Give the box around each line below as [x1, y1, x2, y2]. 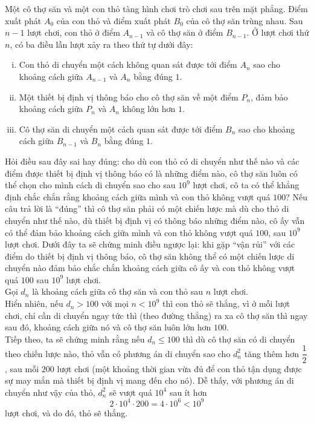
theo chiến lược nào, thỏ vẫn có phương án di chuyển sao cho [5, 347, 231, 359]
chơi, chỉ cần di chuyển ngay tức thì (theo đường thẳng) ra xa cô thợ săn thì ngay [5, 309, 308, 321]
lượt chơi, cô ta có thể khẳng [193, 179, 300, 191]
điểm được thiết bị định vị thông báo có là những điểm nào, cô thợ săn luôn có [5, 166, 298, 179]
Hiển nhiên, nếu [5, 297, 63, 310]
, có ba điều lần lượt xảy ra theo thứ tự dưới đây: [10, 38, 193, 50]
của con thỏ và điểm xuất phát [56, 14, 171, 27]
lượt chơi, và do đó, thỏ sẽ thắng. [5, 406, 128, 419]
